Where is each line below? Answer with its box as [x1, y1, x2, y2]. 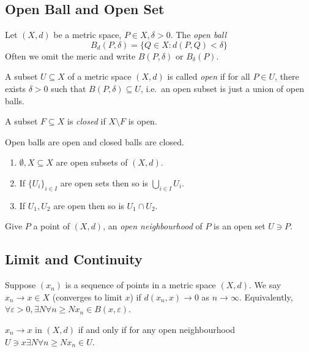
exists [5, 82, 26, 94]
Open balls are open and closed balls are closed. [5, 135, 184, 148]
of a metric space [67, 70, 132, 83]
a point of [33, 220, 70, 232]
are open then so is [53, 199, 124, 212]
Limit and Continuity [5, 250, 143, 269]
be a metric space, [53, 28, 122, 41]
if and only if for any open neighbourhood [78, 323, 236, 335]
